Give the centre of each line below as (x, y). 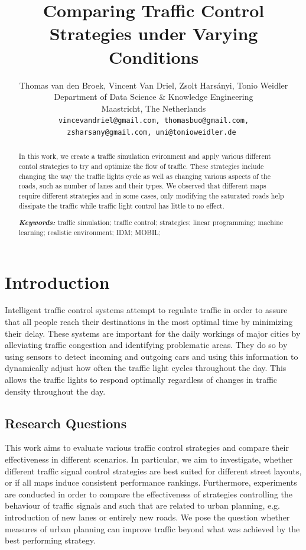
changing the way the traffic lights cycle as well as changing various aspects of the (144, 176)
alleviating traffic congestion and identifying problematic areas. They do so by (146, 345)
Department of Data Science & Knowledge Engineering (154, 97)
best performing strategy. (50, 540)
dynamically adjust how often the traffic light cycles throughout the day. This (146, 368)
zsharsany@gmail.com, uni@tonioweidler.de (152, 132)
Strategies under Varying (154, 33)
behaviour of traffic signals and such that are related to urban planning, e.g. (142, 505)
